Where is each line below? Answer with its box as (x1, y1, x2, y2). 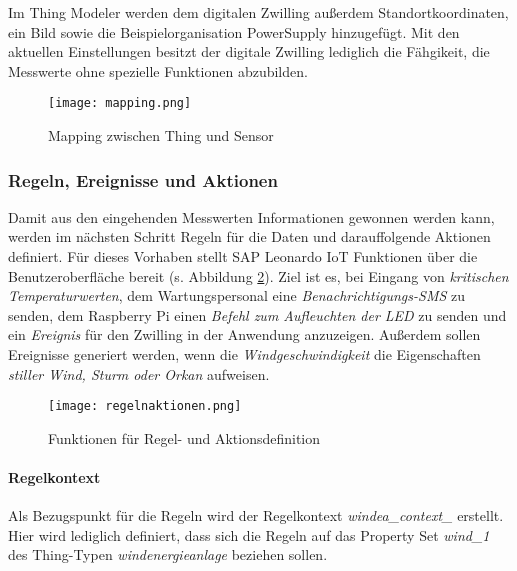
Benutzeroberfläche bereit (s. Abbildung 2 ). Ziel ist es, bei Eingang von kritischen (8, 265, 509, 286)
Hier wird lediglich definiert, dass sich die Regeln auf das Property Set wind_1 (8, 524, 490, 545)
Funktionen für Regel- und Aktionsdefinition (48, 427, 321, 448)
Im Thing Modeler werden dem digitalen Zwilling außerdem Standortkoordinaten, (8, 2, 509, 22)
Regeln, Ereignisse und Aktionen (8, 167, 278, 192)
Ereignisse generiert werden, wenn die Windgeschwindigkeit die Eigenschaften (8, 344, 481, 364)
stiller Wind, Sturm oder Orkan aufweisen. (8, 363, 270, 384)
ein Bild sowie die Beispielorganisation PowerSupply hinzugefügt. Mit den (8, 21, 460, 42)
